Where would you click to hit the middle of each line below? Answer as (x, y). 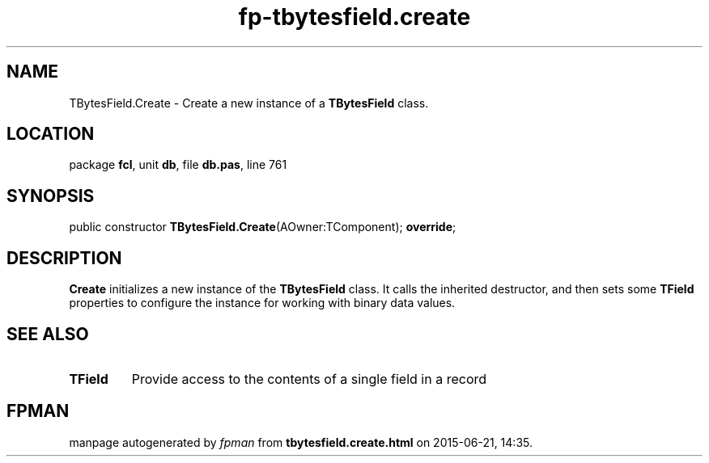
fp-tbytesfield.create (354, 17)
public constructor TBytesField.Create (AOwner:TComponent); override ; (263, 227)
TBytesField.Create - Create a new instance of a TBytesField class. (249, 103)
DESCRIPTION (64, 258)
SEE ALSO (48, 334)
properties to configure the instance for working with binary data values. (262, 303)
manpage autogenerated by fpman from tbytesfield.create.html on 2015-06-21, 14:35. (301, 442)
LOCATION (51, 134)
